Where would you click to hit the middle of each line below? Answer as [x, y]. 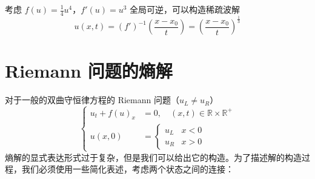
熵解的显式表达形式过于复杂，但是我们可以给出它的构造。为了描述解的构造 [153, 157]
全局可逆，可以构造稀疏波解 [185, 9]
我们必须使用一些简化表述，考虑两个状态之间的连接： [128, 169]
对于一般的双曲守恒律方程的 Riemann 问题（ [92, 100]
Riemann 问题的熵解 [89, 71]
